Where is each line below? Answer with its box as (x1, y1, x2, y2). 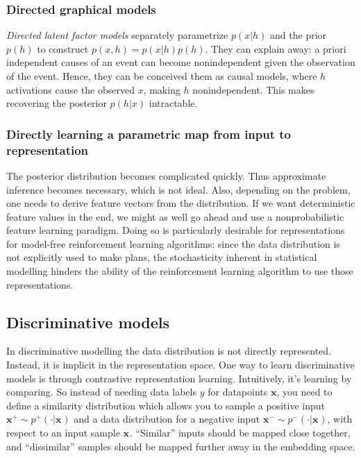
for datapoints (208, 384, 268, 399)
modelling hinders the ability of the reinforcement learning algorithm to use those (6, 264, 353, 278)
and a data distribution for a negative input (74, 412, 260, 426)
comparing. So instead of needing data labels (6, 384, 196, 399)
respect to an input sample (6, 425, 120, 440)
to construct (37, 41, 89, 56)
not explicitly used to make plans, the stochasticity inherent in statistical (6, 250, 317, 264)
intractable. (149, 96, 198, 110)
